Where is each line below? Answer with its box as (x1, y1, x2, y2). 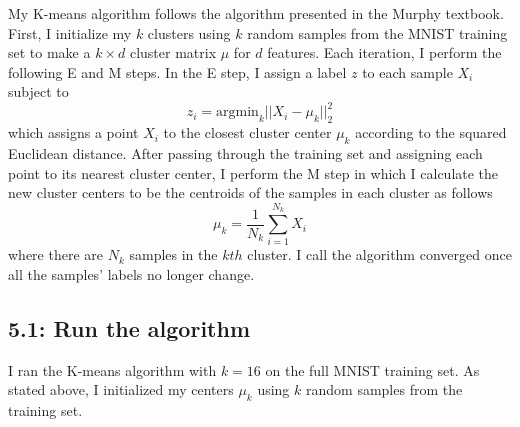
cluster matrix (129, 42, 217, 63)
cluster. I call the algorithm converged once (247, 244, 512, 265)
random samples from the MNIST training (247, 22, 508, 43)
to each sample (362, 61, 453, 82)
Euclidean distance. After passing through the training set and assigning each (8, 143, 483, 164)
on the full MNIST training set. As (265, 359, 480, 380)
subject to (8, 81, 69, 102)
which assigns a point (8, 122, 139, 143)
